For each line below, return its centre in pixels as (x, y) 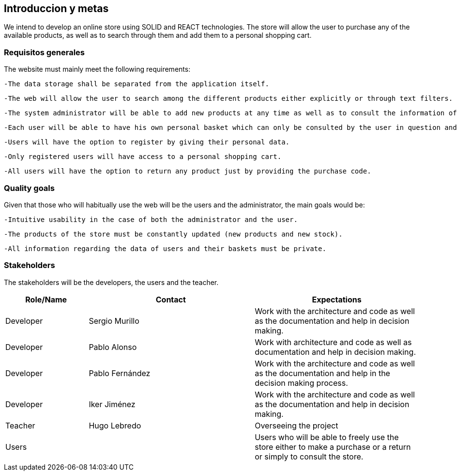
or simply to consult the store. (309, 456)
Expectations (337, 299)
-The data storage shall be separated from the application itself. (137, 84)
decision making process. (301, 383)
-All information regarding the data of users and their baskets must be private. (165, 248)
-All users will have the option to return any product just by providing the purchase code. (188, 171)
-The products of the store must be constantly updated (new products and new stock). (173, 234)
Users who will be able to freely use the (327, 437)
